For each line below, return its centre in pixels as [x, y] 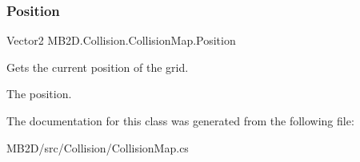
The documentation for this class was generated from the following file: [180, 121]
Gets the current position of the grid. [98, 67]
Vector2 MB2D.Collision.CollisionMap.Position [121, 40]
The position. [39, 94]
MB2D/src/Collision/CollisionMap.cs [98, 147]
